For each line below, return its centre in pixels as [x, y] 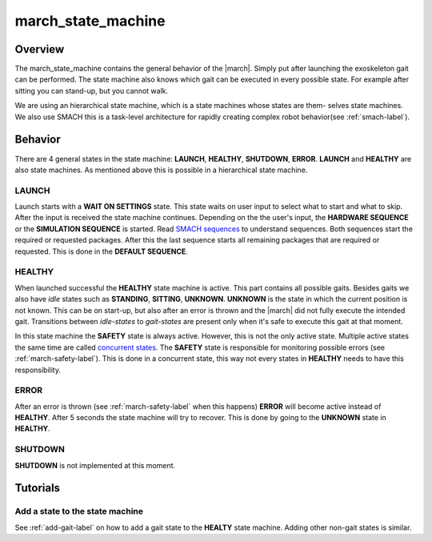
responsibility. [38, 370]
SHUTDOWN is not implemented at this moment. [95, 465]
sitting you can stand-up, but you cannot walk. [91, 90]
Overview [40, 49]
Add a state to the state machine [79, 511]
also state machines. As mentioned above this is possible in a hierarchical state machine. [161, 170]
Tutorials [37, 488]
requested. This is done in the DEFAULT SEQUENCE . [101, 251]
